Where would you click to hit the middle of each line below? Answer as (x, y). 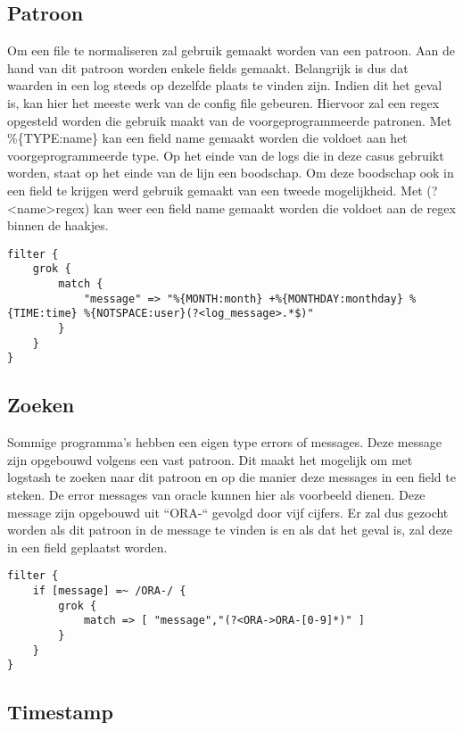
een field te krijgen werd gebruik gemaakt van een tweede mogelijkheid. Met (215, 190)
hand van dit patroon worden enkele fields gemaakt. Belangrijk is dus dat (208, 67)
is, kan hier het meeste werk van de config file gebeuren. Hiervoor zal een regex (223, 102)
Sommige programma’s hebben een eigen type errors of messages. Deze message (224, 442)
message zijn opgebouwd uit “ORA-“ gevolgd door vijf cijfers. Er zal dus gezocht (228, 512)
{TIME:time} (42, 314)
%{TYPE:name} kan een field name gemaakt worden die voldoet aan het (207, 138)
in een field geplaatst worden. (87, 547)
